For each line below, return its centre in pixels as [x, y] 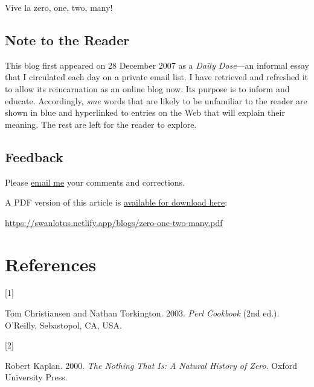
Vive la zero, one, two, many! [59, 7]
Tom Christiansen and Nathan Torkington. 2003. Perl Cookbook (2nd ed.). [142, 313]
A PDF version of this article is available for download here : [116, 202]
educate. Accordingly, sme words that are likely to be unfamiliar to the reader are [156, 100]
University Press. [36, 377]
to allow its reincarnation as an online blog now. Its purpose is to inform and [147, 88]
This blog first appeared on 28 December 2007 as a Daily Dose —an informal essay [157, 65]
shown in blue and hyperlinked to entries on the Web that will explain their [145, 112]
